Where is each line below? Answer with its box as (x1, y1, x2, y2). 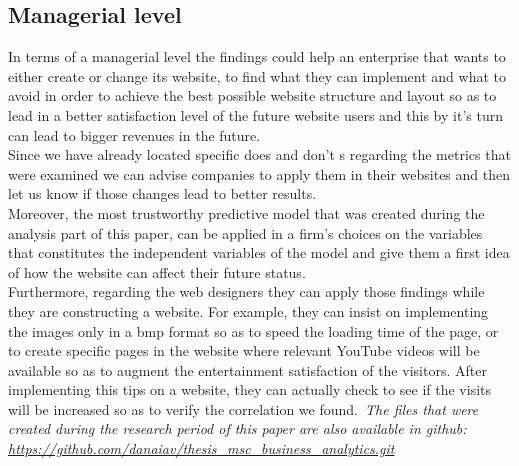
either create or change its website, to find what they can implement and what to (8, 65, 507, 86)
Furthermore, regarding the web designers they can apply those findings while (8, 281, 485, 302)
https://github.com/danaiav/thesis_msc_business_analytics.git (8, 438, 395, 459)
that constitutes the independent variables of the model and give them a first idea (8, 242, 510, 263)
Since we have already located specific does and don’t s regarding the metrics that (8, 144, 511, 165)
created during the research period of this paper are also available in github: (8, 418, 467, 439)
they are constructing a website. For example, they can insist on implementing (8, 300, 489, 321)
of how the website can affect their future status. (8, 261, 306, 282)
